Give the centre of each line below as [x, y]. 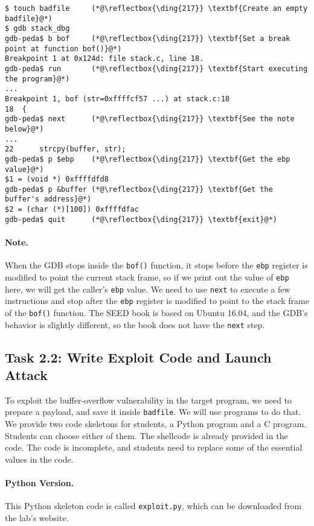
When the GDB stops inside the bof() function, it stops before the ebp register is [156, 265]
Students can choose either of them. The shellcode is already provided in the [146, 435]
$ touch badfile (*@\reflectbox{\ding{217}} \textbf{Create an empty [156, 8]
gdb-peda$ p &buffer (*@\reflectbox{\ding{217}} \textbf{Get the [139, 189]
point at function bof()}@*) [63, 49]
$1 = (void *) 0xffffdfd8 [57, 179]
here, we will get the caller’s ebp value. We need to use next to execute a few [148, 289]
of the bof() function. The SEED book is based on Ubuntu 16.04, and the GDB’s [156, 312]
